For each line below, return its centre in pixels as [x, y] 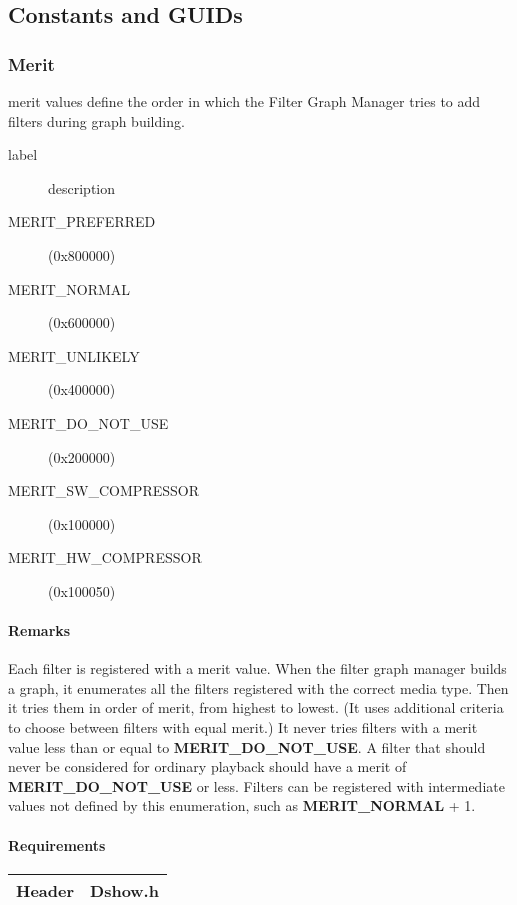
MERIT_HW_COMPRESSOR [105, 557]
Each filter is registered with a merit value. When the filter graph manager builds [257, 668]
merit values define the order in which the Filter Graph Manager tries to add [244, 101]
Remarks [39, 630]
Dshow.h [124, 890]
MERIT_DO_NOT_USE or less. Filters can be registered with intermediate [256, 785]
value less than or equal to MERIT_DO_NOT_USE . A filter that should [247, 746]
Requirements [57, 844]
